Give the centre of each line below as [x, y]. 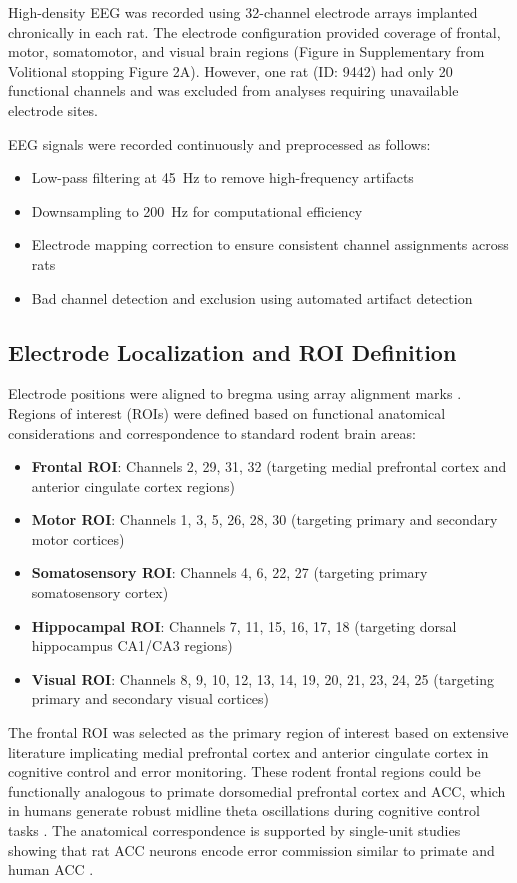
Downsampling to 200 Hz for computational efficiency [197, 210]
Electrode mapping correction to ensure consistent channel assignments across [270, 244]
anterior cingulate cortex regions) [133, 485]
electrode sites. [53, 109]
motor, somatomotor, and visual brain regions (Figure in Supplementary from [246, 51]
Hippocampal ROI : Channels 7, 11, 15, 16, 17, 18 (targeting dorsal [244, 625]
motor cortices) [78, 538]
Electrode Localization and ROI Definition [232, 351]
